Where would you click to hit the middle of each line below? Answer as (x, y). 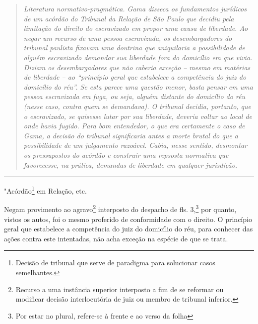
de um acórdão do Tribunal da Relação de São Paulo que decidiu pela (129, 18)
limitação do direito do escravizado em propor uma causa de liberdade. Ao (136, 28)
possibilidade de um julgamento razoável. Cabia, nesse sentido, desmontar (135, 145)
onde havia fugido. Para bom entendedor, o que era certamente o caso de (134, 126)
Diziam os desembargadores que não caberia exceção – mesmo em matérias (137, 67)
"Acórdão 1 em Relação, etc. (45, 190)
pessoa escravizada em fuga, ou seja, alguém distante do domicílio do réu (134, 96)
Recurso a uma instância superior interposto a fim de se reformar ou (120, 289)
